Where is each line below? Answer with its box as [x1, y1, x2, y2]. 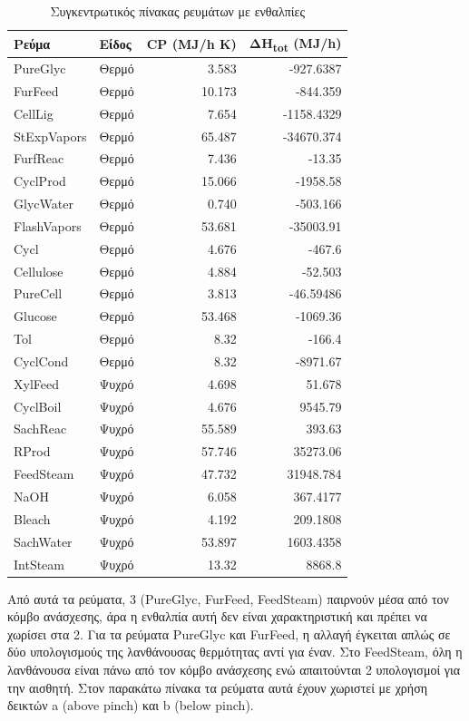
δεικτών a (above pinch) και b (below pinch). [7, 696, 254, 715]
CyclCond [14, 351, 69, 370]
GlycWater [14, 194, 73, 213]
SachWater [14, 531, 73, 550]
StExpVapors [14, 126, 87, 145]
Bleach [14, 509, 51, 528]
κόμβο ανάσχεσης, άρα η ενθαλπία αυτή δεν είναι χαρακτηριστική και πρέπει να [7, 607, 427, 626]
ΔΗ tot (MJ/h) [249, 33, 342, 54]
